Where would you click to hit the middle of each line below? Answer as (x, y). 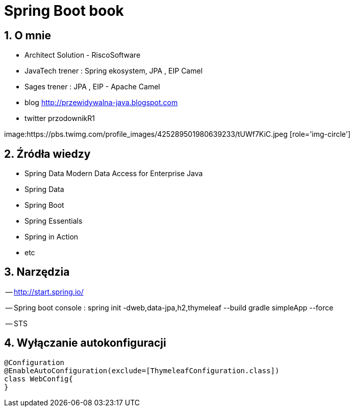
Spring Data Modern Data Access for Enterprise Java (114, 174)
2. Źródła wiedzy (47, 154)
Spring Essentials (54, 221)
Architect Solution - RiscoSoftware (83, 55)
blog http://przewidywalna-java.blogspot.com (101, 103)
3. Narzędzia (37, 272)
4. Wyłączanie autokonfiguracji (85, 343)
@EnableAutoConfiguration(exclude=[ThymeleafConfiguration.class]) (142, 370)
